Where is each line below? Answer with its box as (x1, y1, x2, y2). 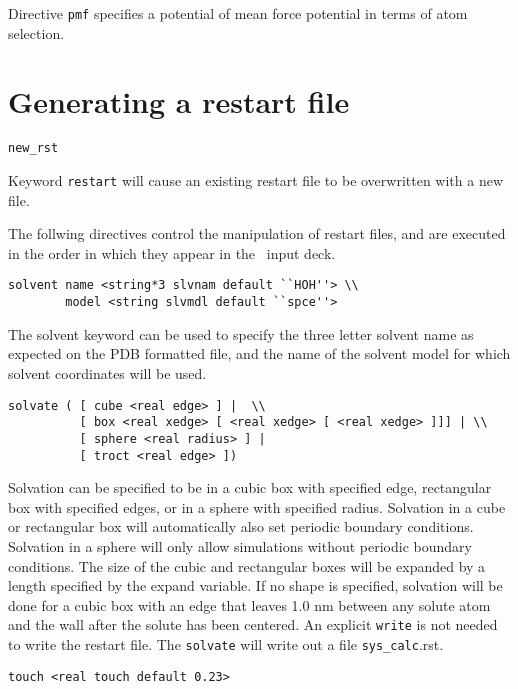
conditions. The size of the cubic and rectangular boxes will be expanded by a (8, 555, 486, 576)
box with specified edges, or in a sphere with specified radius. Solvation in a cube (8, 496, 506, 517)
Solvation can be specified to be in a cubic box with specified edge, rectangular (8, 477, 492, 498)
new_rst (8, 141, 59, 156)
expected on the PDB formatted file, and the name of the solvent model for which (8, 343, 511, 364)
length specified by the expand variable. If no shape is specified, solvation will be (8, 575, 503, 596)
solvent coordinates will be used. (8, 362, 207, 383)
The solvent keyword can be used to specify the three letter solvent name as (8, 323, 474, 344)
